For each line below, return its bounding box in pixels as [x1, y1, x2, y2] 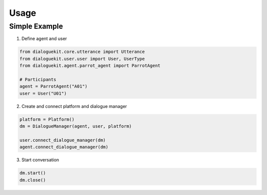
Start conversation [21, 157, 59, 163]
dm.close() [19, 177, 46, 183]
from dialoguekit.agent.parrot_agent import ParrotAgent [19, 63, 161, 69]
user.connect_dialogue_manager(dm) [19, 137, 106, 143]
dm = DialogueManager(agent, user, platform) [19, 124, 132, 129]
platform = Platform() [19, 116, 75, 122]
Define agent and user [21, 36, 67, 42]
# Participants [19, 77, 56, 82]
